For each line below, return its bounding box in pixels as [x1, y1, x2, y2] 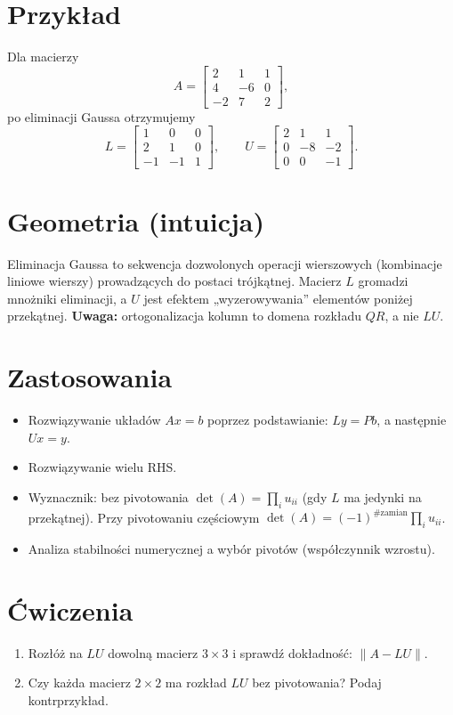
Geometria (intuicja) [7, 202, 264, 239]
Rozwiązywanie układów [28, 410, 161, 429]
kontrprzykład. [28, 690, 109, 709]
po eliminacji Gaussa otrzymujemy [7, 107, 196, 126]
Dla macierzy [7, 47, 79, 66]
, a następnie [376, 410, 447, 429]
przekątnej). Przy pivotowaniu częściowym [28, 508, 260, 526]
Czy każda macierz [28, 673, 131, 692]
